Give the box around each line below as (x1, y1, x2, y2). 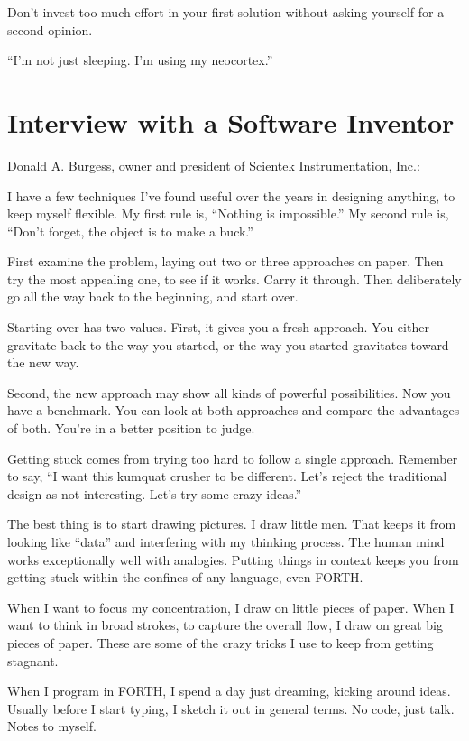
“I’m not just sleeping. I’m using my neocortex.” (7, 51, 273, 69)
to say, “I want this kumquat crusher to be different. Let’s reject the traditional (7, 467, 447, 486)
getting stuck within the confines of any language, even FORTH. (7, 568, 363, 587)
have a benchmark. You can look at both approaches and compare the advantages (7, 401, 460, 420)
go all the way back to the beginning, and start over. (7, 287, 299, 306)
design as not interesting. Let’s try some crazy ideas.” (7, 484, 302, 503)
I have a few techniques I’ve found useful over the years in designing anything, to (7, 186, 455, 205)
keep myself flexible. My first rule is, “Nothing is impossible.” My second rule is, (7, 204, 449, 223)
